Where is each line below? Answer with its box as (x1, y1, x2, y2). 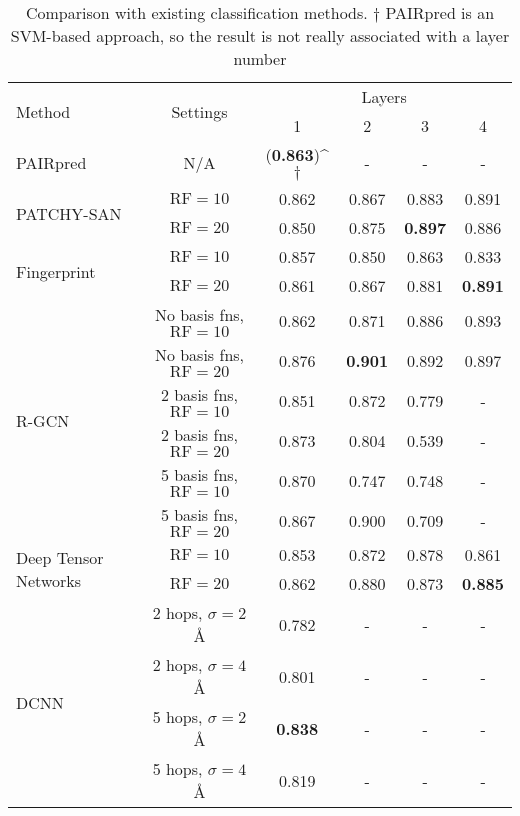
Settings (171, 99, 228, 123)
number (233, 47, 287, 70)
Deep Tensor (16, 546, 104, 569)
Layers (361, 85, 407, 108)
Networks (16, 569, 82, 592)
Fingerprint (16, 259, 96, 283)
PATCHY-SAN (16, 201, 122, 225)
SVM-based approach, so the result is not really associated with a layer (10, 24, 510, 47)
